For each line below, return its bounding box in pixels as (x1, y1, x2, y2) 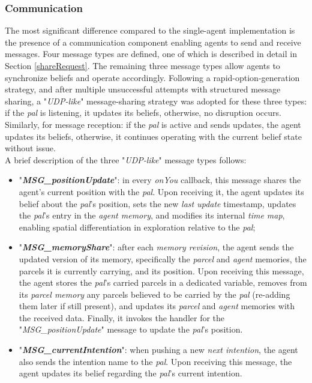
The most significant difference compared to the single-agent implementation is (5, 24, 295, 37)
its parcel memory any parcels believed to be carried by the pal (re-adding (19, 288, 290, 300)
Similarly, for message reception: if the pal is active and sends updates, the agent (5, 118, 301, 130)
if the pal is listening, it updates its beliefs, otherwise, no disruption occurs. (5, 106, 281, 119)
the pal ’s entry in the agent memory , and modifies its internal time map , (19, 209, 285, 222)
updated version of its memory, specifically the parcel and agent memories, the (19, 252, 307, 265)
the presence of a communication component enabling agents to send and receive (5, 35, 301, 48)
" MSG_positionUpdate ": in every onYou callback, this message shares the (19, 173, 301, 186)
